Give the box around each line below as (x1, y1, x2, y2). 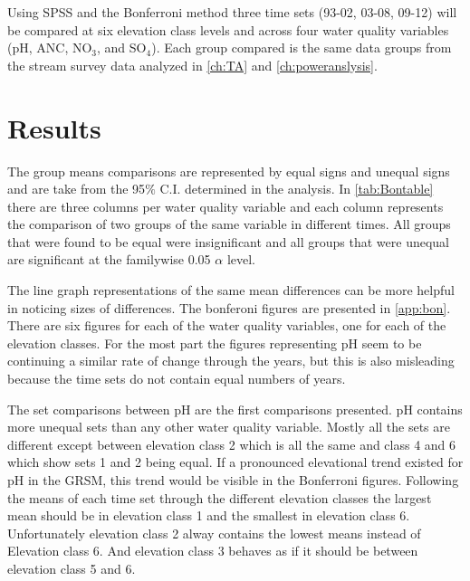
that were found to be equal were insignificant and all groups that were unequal (7, 232, 449, 251)
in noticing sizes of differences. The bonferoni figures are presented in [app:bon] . (7, 298, 451, 317)
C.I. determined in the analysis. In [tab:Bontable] (159, 179, 434, 198)
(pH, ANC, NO (7, 38, 92, 57)
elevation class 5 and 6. (7, 558, 136, 577)
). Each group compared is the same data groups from (151, 38, 452, 57)
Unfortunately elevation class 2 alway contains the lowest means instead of (7, 523, 421, 542)
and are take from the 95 (7, 179, 146, 198)
